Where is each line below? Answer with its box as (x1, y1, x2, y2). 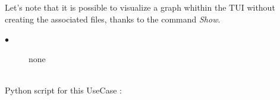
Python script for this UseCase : (5, 83, 122, 96)
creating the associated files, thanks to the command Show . (5, 12, 221, 25)
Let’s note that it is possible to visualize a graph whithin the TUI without (5, 1, 275, 13)
